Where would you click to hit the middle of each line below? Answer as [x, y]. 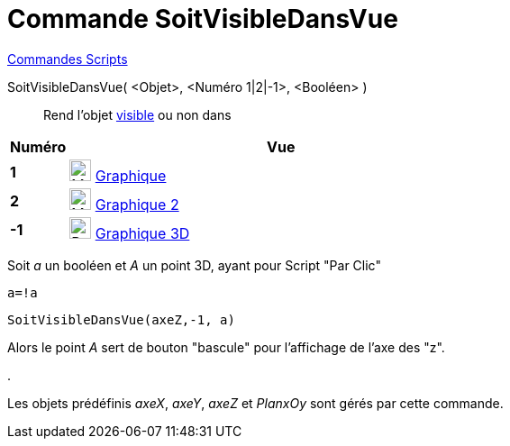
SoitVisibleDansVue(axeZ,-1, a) [121, 319]
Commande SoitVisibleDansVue [203, 19]
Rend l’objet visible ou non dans [137, 114]
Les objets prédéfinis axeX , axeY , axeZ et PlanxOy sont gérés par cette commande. [255, 403]
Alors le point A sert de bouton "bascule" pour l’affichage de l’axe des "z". [226, 347]
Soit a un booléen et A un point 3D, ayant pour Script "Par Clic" [194, 265]
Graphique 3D [142, 233]
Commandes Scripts [68, 59]
